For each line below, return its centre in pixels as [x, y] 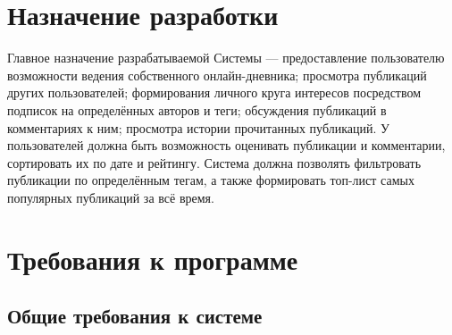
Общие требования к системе [135, 316]
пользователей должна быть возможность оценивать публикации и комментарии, [226, 145]
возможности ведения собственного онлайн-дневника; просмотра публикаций [217, 75]
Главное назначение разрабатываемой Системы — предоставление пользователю [226, 58]
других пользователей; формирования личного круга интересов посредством [214, 92]
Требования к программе [153, 259]
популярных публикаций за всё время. [111, 197]
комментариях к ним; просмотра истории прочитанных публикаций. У [198, 127]
